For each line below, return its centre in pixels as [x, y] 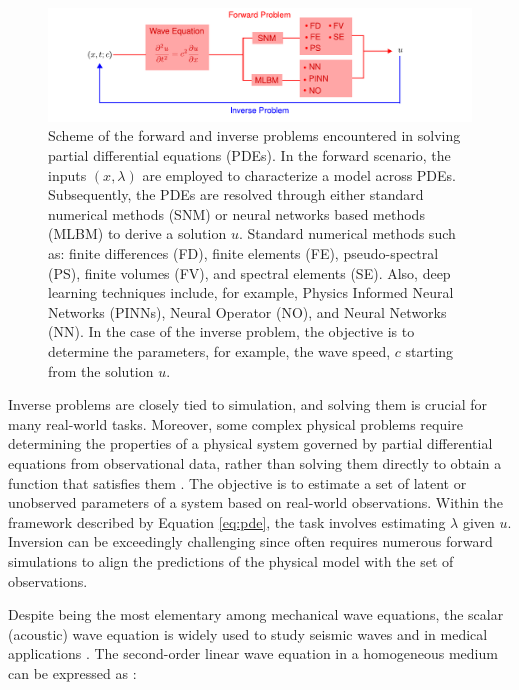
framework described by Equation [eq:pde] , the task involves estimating [227, 521]
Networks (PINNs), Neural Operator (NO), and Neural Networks [247, 311]
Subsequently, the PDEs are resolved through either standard [236, 194]
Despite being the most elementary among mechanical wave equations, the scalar [256, 614]
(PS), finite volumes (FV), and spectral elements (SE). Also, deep [249, 272]
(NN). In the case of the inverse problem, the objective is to [231, 331]
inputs [67, 174]
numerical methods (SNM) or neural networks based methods [236, 213]
